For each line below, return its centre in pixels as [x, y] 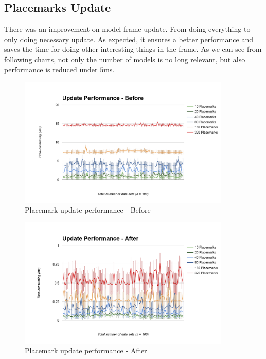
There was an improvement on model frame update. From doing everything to [127, 29]
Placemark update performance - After [86, 351]
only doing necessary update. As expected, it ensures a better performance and [129, 39]
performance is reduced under [51, 69]
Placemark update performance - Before [88, 210]
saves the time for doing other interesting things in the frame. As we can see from [133, 49]
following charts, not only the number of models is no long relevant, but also [125, 59]
